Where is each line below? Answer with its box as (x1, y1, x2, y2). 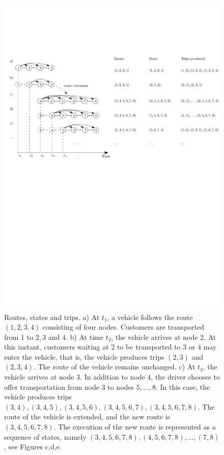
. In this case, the (155, 381, 210, 392)
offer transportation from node (4, 381, 99, 392)
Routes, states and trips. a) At (4, 311, 100, 322)
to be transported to (117, 341, 181, 352)
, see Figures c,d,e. (4, 441, 62, 452)
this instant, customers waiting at (4, 341, 109, 352)
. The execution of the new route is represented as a (53, 421, 216, 432)
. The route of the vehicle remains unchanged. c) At (33, 361, 195, 372)
